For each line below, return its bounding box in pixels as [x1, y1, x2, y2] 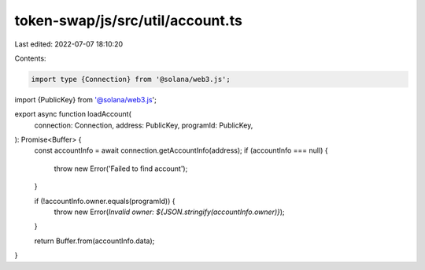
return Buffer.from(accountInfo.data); [34, 236, 155, 246]
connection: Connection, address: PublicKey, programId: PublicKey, [34, 120, 253, 130]
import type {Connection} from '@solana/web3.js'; [31, 75, 231, 83]
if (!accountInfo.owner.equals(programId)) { [34, 196, 176, 205]
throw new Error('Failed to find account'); [54, 164, 188, 173]
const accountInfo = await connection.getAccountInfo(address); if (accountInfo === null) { [34, 146, 328, 155]
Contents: [14, 54, 46, 63]
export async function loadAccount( [14, 109, 131, 119]
